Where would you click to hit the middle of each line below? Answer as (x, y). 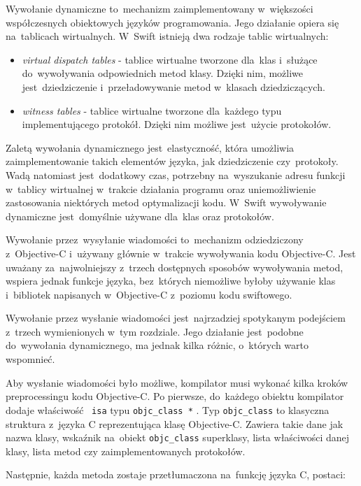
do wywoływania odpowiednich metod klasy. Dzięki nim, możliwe (163, 73)
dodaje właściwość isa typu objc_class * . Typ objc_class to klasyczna (168, 409)
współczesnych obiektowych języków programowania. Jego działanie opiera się (172, 22)
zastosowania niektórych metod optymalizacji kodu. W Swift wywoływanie (166, 202)
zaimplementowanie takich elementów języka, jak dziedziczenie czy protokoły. (172, 161)
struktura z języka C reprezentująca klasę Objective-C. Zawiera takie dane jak (175, 423)
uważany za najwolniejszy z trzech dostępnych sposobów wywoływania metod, (175, 267)
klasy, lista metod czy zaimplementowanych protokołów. (126, 451)
